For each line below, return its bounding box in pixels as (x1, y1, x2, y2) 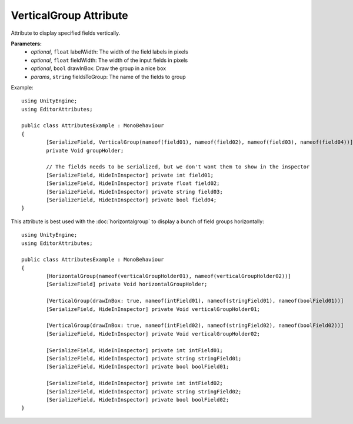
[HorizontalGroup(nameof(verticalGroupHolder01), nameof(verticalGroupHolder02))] (46, 273, 291, 280)
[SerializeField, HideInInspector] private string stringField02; (46, 388, 242, 395)
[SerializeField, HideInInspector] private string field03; (46, 188, 223, 195)
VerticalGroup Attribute (11, 9, 129, 22)
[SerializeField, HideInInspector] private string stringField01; (46, 355, 242, 362)
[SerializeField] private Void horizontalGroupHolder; (46, 281, 208, 288)
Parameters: (11, 40, 42, 47)
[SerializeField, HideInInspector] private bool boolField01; (46, 363, 229, 370)
